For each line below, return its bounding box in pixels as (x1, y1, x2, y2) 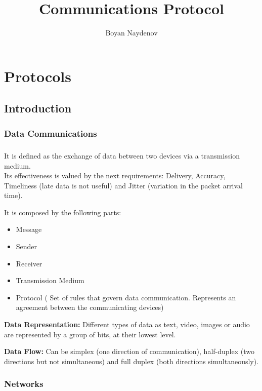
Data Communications (4, 127, 97, 139)
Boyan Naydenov (105, 27, 158, 38)
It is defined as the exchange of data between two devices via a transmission (4, 150, 240, 161)
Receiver (16, 258, 42, 268)
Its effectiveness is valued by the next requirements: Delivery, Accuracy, (4, 170, 226, 181)
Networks (4, 377, 43, 390)
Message (16, 224, 42, 234)
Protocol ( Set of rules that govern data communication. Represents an (16, 292, 236, 302)
